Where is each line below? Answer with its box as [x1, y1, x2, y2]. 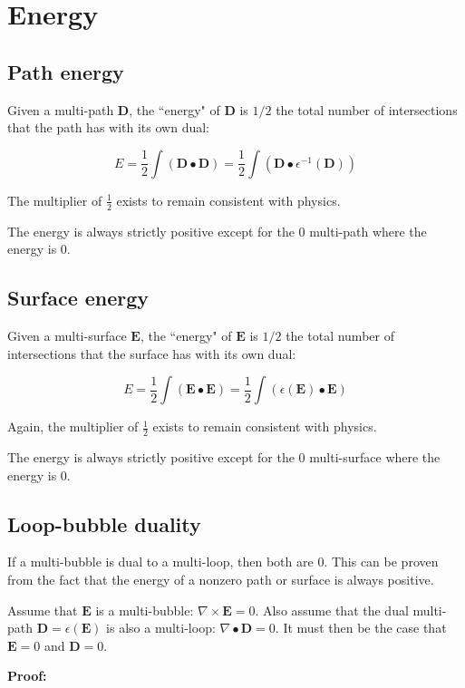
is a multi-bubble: [95, 600, 194, 619]
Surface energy [7, 284, 150, 312]
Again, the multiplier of [7, 417, 139, 436]
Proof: [7, 666, 47, 685]
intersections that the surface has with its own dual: [7, 344, 296, 363]
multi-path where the [309, 221, 427, 240]
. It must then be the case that [275, 618, 447, 637]
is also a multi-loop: [106, 618, 216, 637]
